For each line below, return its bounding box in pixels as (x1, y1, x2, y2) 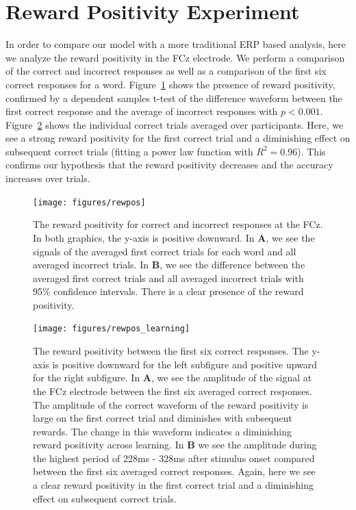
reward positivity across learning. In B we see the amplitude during (33, 437, 317, 452)
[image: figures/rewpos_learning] (33, 324, 190, 334)
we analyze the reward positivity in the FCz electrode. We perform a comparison (5, 50, 345, 64)
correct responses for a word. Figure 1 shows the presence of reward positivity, (5, 77, 335, 91)
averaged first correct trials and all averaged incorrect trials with (33, 270, 304, 285)
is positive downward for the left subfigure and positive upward (52, 357, 318, 371)
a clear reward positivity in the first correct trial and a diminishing (33, 478, 314, 492)
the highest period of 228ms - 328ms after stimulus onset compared (33, 450, 315, 465)
